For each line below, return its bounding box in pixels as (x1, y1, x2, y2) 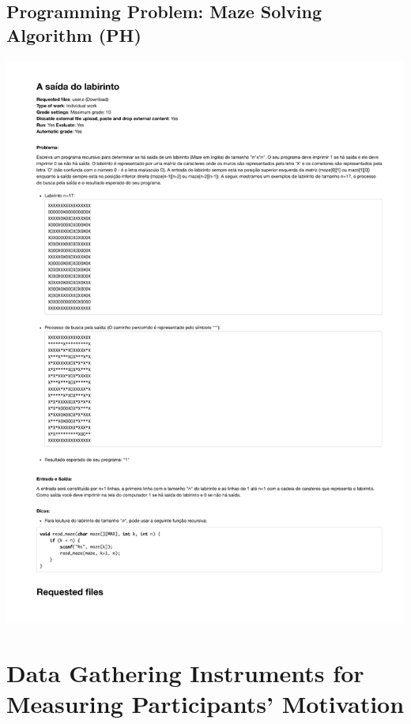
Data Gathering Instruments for (6, 657, 364, 689)
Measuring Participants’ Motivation (6, 688, 405, 720)
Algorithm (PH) (6, 22, 141, 47)
